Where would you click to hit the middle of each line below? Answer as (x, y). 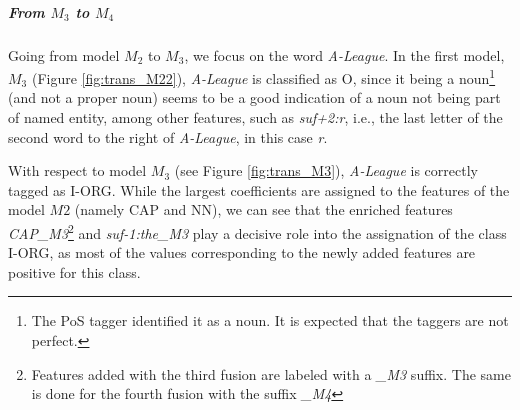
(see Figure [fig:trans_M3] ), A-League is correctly (326, 170)
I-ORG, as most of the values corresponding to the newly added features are (242, 252)
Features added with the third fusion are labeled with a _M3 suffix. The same (271, 373)
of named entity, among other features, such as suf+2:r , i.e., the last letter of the (255, 117)
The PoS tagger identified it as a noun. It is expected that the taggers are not (270, 320)
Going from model (64, 54)
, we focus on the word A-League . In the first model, (344, 54)
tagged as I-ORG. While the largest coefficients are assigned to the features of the (259, 189)
